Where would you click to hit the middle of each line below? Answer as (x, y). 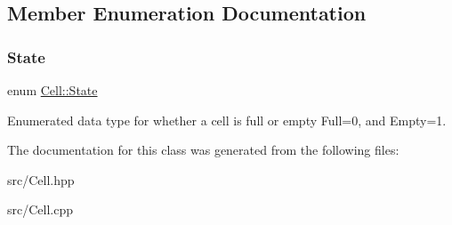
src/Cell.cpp (40, 209)
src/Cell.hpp (41, 179)
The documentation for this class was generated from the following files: (203, 150)
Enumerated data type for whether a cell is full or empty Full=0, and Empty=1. (227, 120)
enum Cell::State (52, 90)
